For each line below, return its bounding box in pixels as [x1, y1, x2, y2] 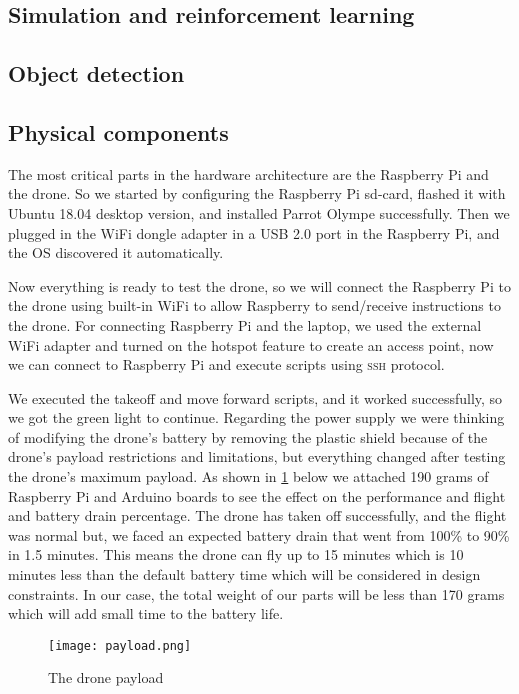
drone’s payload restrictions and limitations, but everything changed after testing [8, 446, 506, 467]
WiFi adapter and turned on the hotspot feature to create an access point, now [8, 334, 494, 355]
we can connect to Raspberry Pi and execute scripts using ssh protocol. [8, 354, 445, 375]
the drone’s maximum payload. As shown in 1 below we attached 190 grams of [8, 466, 489, 487]
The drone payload [48, 667, 164, 688]
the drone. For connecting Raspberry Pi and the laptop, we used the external [8, 314, 482, 335]
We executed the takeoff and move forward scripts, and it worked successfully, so [8, 387, 503, 408]
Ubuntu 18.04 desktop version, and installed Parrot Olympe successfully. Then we [8, 202, 510, 223]
